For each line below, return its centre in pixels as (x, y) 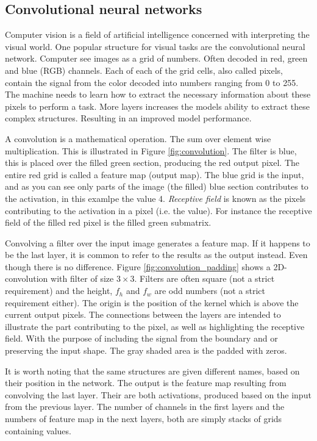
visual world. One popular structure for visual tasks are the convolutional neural (155, 46)
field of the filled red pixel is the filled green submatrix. (108, 222)
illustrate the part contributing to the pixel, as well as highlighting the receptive (155, 326)
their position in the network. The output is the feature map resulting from (146, 383)
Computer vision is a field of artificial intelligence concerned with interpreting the (157, 34)
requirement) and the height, (59, 291)
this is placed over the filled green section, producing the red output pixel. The (152, 163)
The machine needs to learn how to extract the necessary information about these (158, 94)
